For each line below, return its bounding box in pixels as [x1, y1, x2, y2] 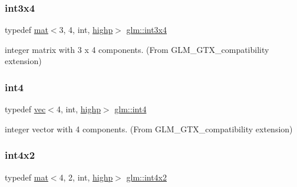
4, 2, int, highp [59, 171, 113, 183]
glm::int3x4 [126, 24, 167, 36]
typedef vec [5, 103, 46, 115]
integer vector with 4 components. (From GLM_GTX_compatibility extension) [5, 122, 293, 135]
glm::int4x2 [126, 171, 167, 183]
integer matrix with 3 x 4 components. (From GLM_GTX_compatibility [5, 43, 269, 55]
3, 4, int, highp [59, 24, 113, 36]
